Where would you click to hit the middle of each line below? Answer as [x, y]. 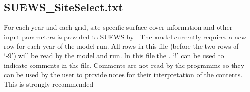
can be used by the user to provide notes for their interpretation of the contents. [123, 74]
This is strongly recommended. [50, 84]
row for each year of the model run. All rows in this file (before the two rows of [121, 46]
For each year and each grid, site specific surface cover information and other [118, 27]
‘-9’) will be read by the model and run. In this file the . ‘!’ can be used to [114, 55]
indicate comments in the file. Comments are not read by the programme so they [124, 65]
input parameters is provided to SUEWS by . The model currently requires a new [125, 36]
